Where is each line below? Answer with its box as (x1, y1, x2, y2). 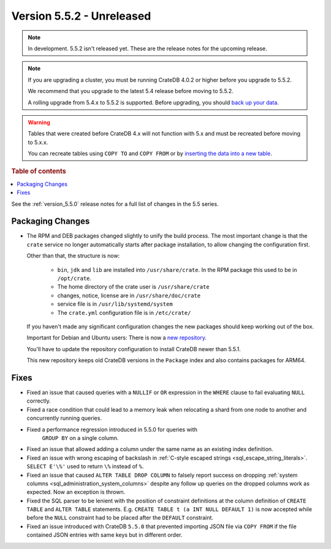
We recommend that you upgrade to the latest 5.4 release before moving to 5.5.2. (28, 88, 234, 95)
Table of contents (11, 167, 67, 176)
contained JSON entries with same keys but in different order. (26, 531, 183, 539)
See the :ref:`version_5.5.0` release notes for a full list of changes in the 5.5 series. (11, 200, 219, 208)
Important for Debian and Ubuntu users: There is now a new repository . (26, 334, 207, 341)
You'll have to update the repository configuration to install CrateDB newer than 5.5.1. (26, 345, 242, 352)
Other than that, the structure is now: (26, 252, 120, 260)
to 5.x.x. (28, 138, 48, 146)
